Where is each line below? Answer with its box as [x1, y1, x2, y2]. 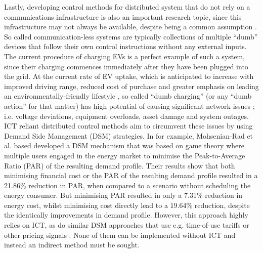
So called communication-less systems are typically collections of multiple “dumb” [4, 31, 258, 41]
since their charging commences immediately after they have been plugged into [4, 61, 248, 71]
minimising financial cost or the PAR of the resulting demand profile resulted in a [4, 170, 258, 181]
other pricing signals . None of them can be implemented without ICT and [4, 229, 236, 240]
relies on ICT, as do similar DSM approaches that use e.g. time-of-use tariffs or [4, 220, 249, 230]
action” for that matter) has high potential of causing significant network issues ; [4, 100, 255, 111]
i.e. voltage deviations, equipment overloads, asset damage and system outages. [4, 110, 249, 121]
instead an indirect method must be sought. [4, 239, 140, 250]
